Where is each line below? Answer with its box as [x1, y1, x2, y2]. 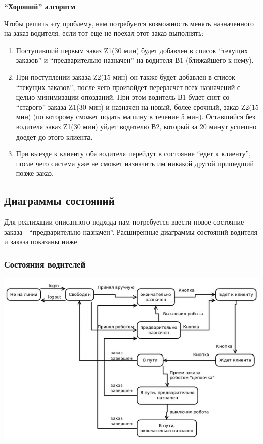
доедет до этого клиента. [16, 131, 93, 142]
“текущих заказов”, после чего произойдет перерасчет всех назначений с [16, 81, 241, 92]
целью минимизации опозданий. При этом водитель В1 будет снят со [16, 92, 230, 102]
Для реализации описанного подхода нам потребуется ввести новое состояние [4, 216, 244, 227]
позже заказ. [16, 168, 54, 179]
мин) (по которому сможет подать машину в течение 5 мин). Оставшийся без [16, 111, 255, 122]
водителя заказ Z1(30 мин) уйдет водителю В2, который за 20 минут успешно [16, 121, 257, 131]
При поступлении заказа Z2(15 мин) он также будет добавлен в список [16, 71, 235, 82]
